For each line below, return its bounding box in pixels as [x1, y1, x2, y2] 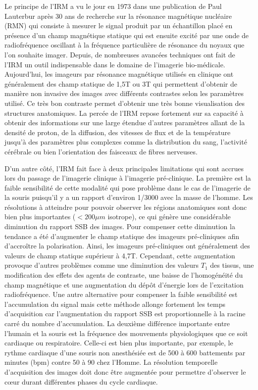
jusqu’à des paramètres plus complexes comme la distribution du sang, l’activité [4, 137, 247, 147]
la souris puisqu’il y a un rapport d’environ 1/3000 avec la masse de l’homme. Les [4, 192, 253, 202]
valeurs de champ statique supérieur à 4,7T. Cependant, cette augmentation [4, 250, 235, 260]
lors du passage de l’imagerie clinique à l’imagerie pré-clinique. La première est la [4, 173, 251, 183]
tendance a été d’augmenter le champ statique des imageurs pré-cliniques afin [4, 231, 240, 241]
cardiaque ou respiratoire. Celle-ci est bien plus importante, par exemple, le [4, 338, 233, 348]
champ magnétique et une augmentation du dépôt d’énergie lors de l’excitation [4, 279, 244, 290]
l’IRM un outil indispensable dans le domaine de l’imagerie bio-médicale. [4, 59, 225, 69]
